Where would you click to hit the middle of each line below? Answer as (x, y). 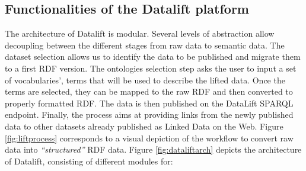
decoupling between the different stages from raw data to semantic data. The (145, 45)
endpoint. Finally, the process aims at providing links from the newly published (149, 114)
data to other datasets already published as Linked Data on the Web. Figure (144, 126)
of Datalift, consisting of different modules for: (89, 161)
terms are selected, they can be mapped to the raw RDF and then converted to (149, 91)
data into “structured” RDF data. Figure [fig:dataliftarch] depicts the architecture (153, 149)
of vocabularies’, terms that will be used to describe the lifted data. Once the (145, 80)
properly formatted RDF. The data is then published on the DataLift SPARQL (149, 103)
